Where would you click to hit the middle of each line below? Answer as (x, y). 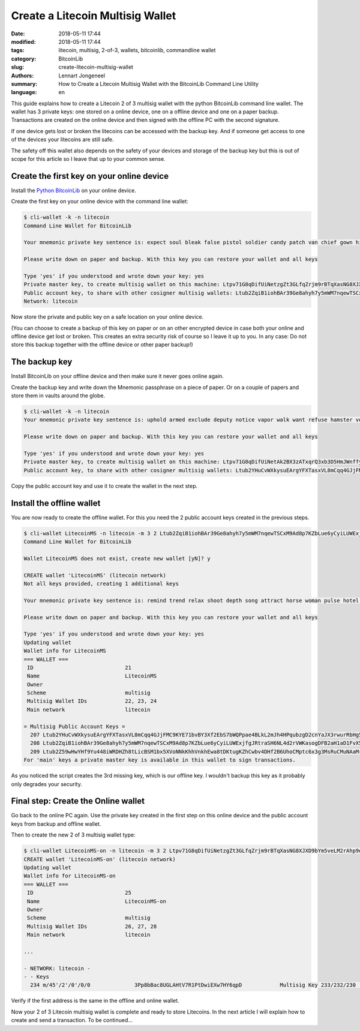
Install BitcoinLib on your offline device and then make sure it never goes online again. (118, 376)
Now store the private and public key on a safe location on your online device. (107, 317)
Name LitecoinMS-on (97, 901)
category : (24, 59)
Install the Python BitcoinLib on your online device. (73, 190)
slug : (17, 67)
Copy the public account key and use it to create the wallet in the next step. (104, 485)
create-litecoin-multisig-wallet (96, 67)
